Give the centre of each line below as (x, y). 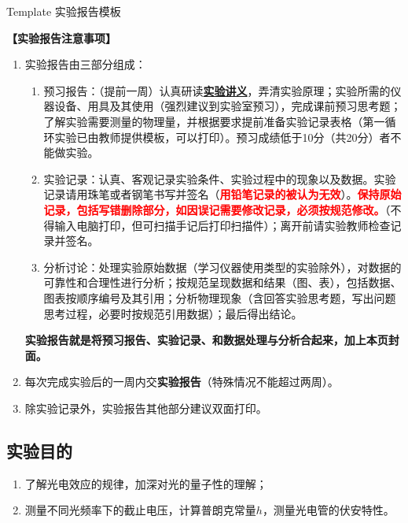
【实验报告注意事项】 (61, 37)
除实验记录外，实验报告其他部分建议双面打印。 (146, 408)
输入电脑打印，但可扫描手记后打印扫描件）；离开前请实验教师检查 (222, 225)
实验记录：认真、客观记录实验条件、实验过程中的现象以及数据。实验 (220, 178)
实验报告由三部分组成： (85, 64)
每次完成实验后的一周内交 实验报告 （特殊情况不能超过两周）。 (182, 382)
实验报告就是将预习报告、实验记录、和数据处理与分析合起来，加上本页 (206, 340)
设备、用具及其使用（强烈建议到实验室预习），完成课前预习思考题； (228, 106)
